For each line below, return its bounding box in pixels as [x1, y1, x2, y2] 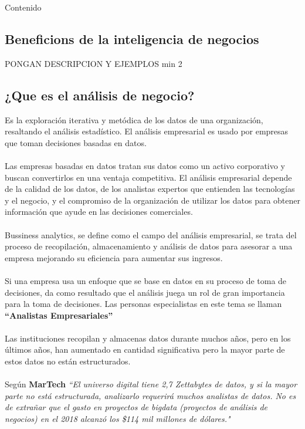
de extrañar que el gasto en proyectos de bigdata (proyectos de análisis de [5, 401, 268, 413]
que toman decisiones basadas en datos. [5, 136, 147, 148]
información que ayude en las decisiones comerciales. [5, 205, 193, 218]
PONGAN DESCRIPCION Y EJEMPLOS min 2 [5, 57, 182, 69]
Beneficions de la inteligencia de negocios [5, 29, 259, 48]
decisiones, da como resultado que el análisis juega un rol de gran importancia [5, 286, 285, 298]
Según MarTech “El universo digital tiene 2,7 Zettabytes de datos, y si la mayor [5, 378, 297, 390]
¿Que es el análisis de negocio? [5, 86, 195, 104]
